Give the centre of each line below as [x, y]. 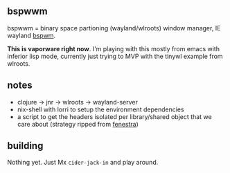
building [25, 146]
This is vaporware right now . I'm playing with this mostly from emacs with [114, 48]
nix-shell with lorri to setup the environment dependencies [101, 109]
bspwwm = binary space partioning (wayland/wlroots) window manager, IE [114, 28]
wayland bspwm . [32, 35]
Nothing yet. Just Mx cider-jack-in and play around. [83, 163]
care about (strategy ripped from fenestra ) [78, 124]
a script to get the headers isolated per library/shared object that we [115, 116]
